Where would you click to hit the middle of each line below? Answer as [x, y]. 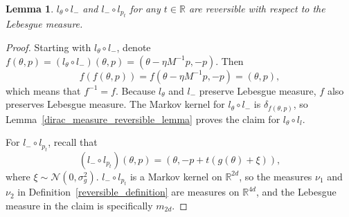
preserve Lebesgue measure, [258, 90]
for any [145, 8]
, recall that [73, 142]
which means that [43, 90]
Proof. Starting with [48, 47]
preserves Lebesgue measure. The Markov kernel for [115, 104]
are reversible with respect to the [257, 8]
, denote [134, 47]
